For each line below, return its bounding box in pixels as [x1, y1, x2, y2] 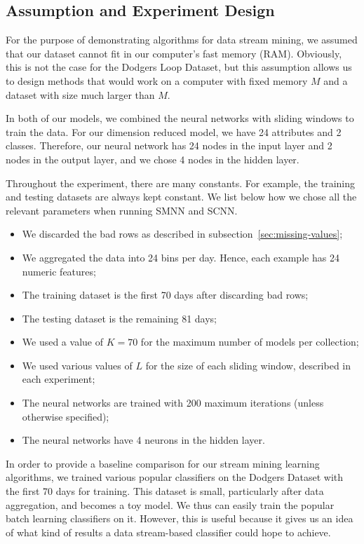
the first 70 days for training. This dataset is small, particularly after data [6, 484, 324, 498]
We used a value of [22, 334, 103, 349]
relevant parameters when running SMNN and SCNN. [6, 203, 238, 217]
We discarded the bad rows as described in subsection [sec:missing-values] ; [22, 226, 343, 241]
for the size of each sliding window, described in [145, 358, 351, 372]
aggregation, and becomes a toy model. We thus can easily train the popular [6, 497, 335, 512]
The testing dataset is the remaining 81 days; [22, 311, 217, 325]
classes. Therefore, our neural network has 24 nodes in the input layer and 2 [6, 138, 332, 153]
